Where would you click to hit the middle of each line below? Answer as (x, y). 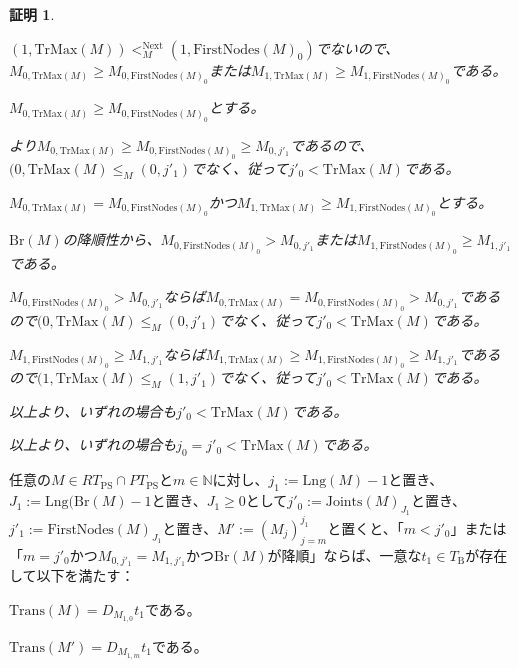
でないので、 (357, 47)
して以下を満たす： (72, 575)
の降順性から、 (111, 239)
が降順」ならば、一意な (344, 554)
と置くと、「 (365, 527)
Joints (344, 502)
